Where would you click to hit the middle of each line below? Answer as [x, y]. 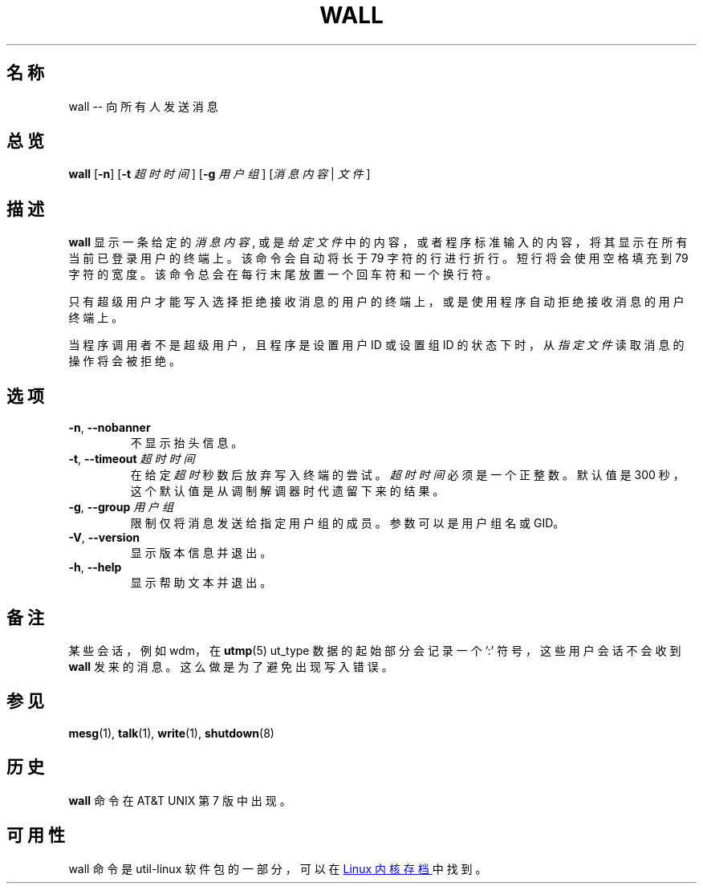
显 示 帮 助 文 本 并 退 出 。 [201, 583]
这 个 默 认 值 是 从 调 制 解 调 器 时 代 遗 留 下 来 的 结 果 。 [287, 491]
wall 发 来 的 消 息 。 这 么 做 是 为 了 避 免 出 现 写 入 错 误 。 [231, 666]
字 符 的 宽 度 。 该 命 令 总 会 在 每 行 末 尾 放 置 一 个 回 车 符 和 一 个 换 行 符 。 [283, 274]
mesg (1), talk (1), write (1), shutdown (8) [171, 733]
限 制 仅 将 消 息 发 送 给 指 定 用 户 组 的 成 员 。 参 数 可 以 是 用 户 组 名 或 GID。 [347, 523]
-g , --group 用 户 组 [121, 507]
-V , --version [104, 538]
